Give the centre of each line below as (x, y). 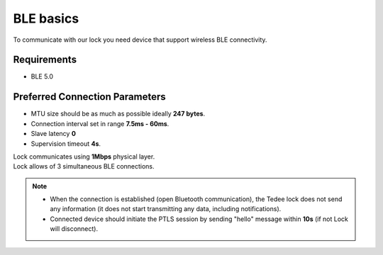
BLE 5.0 (42, 76)
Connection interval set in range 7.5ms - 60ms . (100, 123)
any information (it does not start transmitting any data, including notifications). (166, 209)
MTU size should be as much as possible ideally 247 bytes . (118, 114)
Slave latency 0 (53, 134)
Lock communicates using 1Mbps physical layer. (84, 157)
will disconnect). (74, 229)
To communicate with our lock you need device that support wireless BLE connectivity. (140, 40)
